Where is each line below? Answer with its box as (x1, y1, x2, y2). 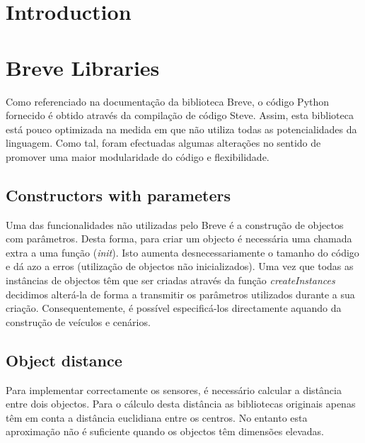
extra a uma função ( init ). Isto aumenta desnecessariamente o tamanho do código (6, 245, 359, 259)
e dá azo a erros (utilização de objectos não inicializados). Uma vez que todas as (6, 259, 354, 274)
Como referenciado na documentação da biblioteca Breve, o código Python (6, 94, 330, 108)
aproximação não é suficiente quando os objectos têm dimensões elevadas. (6, 424, 325, 439)
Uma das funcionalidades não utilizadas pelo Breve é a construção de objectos (6, 217, 344, 232)
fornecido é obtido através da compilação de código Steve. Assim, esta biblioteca (6, 108, 354, 123)
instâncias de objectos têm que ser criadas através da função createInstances (6, 273, 335, 288)
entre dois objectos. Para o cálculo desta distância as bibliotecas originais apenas (6, 396, 356, 411)
